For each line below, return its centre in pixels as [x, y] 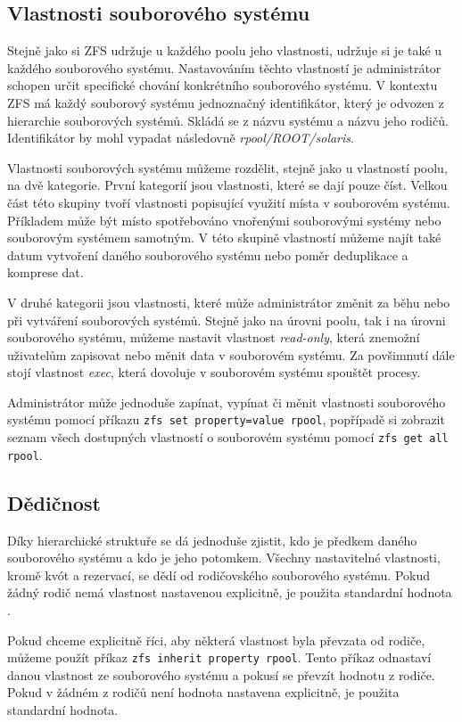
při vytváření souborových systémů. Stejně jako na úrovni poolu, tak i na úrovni [227, 320]
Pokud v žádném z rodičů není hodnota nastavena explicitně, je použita [203, 692]
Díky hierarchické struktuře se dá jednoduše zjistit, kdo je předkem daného [212, 540]
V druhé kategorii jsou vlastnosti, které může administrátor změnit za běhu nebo [229, 302]
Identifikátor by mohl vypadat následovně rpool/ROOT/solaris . [181, 138]
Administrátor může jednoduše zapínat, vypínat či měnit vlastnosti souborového [227, 402]
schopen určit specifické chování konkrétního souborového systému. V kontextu [223, 85]
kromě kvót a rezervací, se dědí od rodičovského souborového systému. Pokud [219, 574]
